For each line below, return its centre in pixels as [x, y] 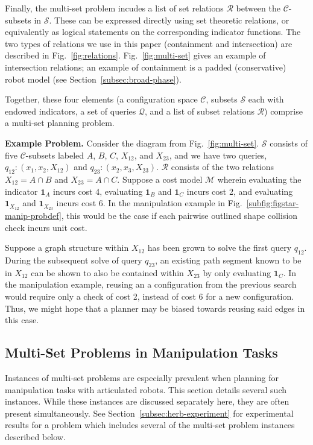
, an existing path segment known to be [228, 260]
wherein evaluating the [259, 179]
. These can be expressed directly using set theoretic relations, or [169, 20]
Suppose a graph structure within [67, 248]
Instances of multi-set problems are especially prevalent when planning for [142, 377]
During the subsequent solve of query [74, 260]
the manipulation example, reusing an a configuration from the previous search [151, 284]
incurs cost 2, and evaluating [240, 191]
